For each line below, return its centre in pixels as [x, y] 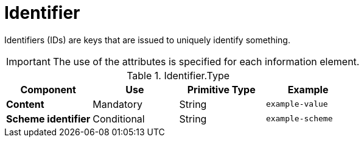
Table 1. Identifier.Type [178, 75]
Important [28, 61]
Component [48, 89]
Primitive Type [221, 89]
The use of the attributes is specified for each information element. [206, 61]
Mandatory [117, 104]
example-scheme [299, 119]
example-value [297, 104]
